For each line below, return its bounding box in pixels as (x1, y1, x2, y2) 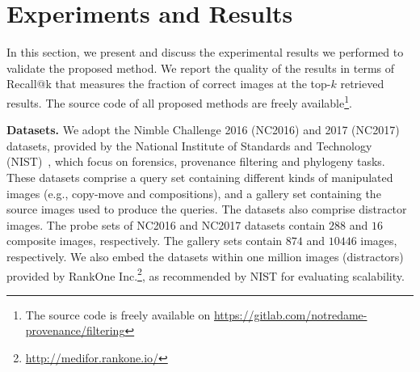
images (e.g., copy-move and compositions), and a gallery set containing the (6, 184, 381, 201)
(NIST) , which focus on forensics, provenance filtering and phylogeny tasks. (6, 153, 385, 170)
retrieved (340, 75, 384, 92)
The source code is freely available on (25, 306, 211, 323)
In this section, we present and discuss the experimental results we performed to (6, 44, 404, 61)
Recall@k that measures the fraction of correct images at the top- (6, 75, 331, 92)
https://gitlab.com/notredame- (213, 306, 367, 323)
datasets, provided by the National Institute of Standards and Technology (6, 137, 372, 154)
